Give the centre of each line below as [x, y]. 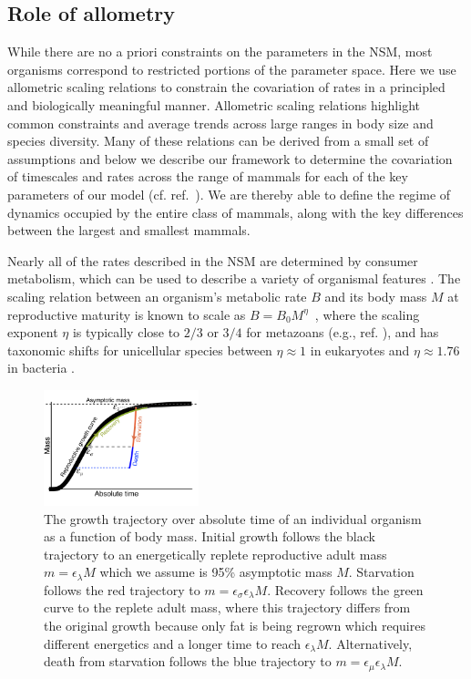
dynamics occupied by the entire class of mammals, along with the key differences [235, 212]
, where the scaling [367, 314]
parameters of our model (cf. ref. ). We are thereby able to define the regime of [229, 194]
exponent [33, 332]
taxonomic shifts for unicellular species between [140, 350]
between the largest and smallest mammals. [129, 230]
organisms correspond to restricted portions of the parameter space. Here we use [232, 69]
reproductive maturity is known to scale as [127, 314]
